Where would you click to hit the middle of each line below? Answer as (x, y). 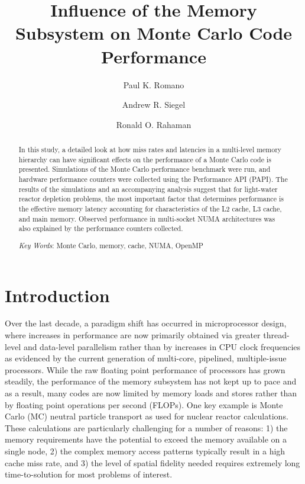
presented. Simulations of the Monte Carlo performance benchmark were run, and (145, 169)
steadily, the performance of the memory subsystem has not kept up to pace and (151, 381)
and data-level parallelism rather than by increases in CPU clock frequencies (162, 346)
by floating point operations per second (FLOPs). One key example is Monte (144, 404)
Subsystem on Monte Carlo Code (154, 33)
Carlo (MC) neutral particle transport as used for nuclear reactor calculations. (147, 416)
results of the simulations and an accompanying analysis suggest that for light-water (148, 189)
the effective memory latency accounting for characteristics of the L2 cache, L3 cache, (150, 209)
